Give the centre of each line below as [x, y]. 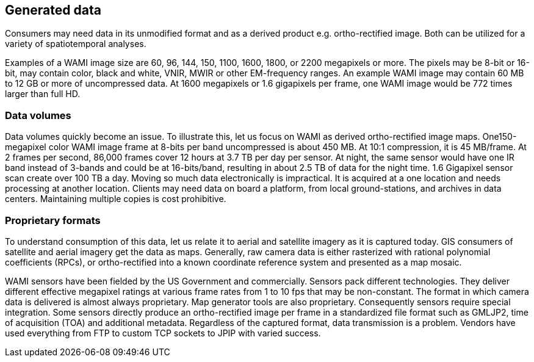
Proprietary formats [53, 220]
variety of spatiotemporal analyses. [76, 44]
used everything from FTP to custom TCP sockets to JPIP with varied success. [163, 333]
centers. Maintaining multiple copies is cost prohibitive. [116, 199]
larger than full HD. [43, 94]
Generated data [53, 10]
